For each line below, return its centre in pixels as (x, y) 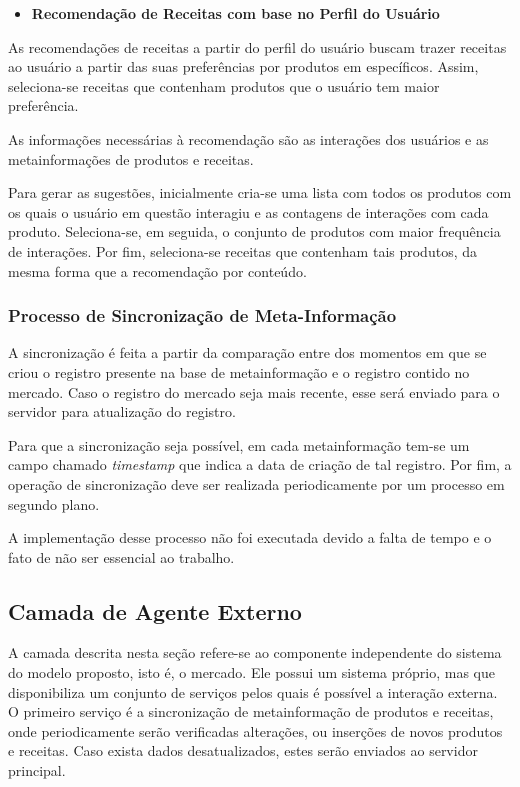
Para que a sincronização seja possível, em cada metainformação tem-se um (239, 444)
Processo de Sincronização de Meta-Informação (202, 315)
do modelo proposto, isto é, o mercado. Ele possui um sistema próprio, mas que (251, 672)
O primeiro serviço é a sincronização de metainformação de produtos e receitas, (251, 711)
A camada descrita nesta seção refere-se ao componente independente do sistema (255, 652)
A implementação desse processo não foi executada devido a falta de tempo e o (250, 537)
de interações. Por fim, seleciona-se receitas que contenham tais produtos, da (242, 250)
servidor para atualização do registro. (122, 411)
